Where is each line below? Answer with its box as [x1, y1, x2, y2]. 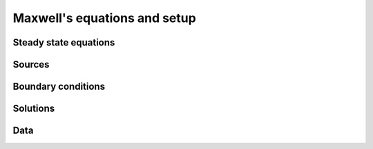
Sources [12, 59, 50, 70]
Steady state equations [12, 37, 115, 48]
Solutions [12, 103, 55, 115]
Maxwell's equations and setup [12, 10, 196, 26]
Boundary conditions [12, 81, 106, 92]
